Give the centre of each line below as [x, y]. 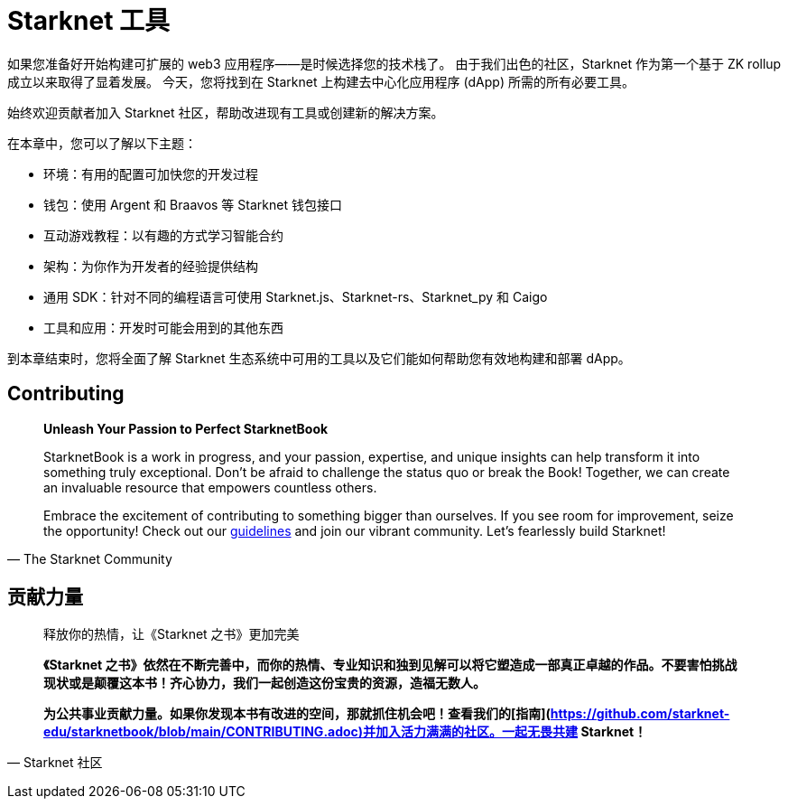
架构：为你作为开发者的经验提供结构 [151, 266]
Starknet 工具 [89, 21]
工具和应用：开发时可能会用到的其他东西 [163, 327]
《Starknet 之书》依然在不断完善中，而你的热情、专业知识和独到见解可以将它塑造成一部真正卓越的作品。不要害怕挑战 [390, 665]
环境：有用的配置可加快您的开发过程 [151, 173]
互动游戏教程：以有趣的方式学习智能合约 [163, 235]
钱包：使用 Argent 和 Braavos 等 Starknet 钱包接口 [193, 204]
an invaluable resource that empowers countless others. [210, 487]
